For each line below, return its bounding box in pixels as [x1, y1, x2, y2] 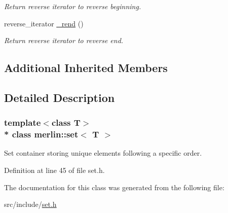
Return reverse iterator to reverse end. [4, 35, 124, 46]
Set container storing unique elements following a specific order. [4, 148, 202, 158]
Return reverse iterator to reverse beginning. [4, 1, 141, 11]
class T [51, 116, 81, 129]
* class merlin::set [4, 128, 79, 140]
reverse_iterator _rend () [4, 18, 84, 28]
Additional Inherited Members [4, 60, 168, 76]
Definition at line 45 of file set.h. [4, 165, 105, 175]
